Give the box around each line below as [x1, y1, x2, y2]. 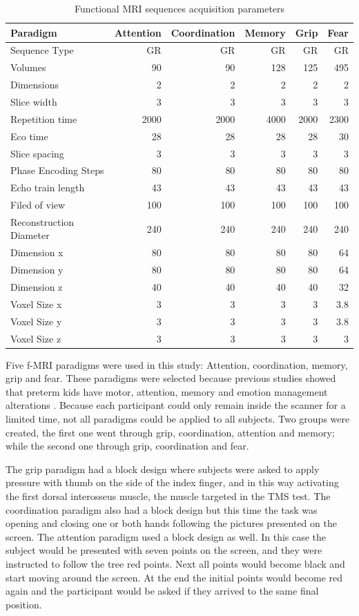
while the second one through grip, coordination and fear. [6, 439, 249, 453]
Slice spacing [10, 146, 64, 160]
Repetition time [10, 111, 77, 126]
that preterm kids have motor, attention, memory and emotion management [6, 384, 328, 398]
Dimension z [10, 280, 63, 293]
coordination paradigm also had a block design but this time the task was [6, 502, 318, 517]
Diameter [10, 228, 50, 242]
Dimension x [10, 245, 64, 260]
